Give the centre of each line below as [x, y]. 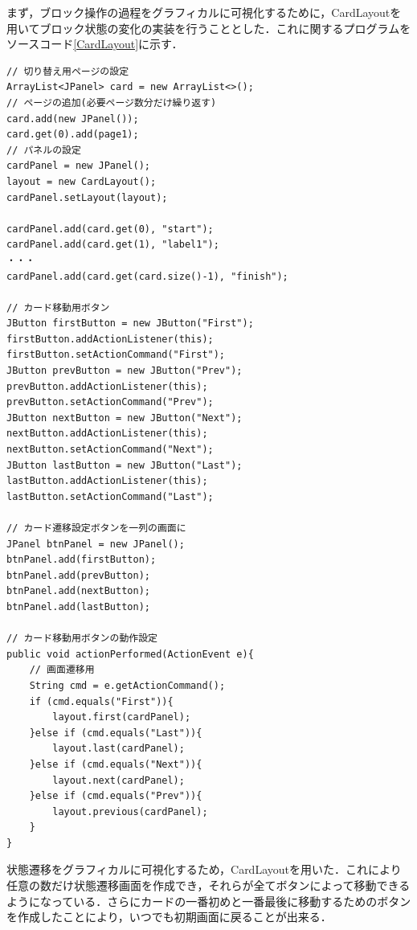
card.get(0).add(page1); [73, 135]
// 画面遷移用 [62, 670]
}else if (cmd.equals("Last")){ [116, 733]
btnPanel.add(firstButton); [82, 560]
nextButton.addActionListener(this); [107, 434]
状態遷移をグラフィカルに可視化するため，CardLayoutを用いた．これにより [204, 869]
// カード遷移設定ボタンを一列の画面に [96, 528]
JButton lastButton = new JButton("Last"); [125, 465]
